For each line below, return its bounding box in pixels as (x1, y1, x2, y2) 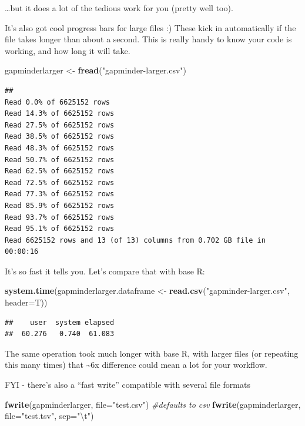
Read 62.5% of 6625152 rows (5, 167, 115, 176)
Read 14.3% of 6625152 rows (5, 109, 115, 118)
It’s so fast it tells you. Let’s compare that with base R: (5, 264, 205, 277)
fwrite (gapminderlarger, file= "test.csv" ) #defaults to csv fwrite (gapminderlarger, (5, 398, 301, 410)
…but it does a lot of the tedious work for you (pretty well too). (5, 2, 233, 14)
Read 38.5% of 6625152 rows (5, 132, 115, 141)
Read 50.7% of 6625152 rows (5, 155, 115, 164)
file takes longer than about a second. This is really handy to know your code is (5, 33, 292, 45)
